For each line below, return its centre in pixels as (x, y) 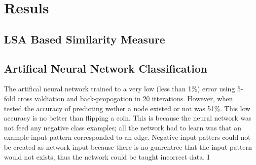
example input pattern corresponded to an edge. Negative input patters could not (128, 137)
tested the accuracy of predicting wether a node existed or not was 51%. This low (127, 108)
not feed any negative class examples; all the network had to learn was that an (123, 127)
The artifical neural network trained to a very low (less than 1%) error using (120, 89)
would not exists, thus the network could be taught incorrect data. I (107, 156)
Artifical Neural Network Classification (106, 68)
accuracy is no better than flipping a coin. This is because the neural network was (128, 118)
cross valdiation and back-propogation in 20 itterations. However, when (125, 98)
